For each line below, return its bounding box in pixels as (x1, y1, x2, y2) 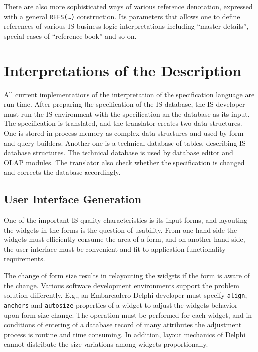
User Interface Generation (4, 191, 142, 207)
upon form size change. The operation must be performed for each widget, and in (4, 309, 252, 320)
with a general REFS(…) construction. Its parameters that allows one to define (4, 11, 240, 21)
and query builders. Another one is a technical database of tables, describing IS (4, 137, 246, 148)
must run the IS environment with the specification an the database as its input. (4, 108, 250, 118)
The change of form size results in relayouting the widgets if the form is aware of (4, 270, 250, 281)
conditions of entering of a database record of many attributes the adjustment (4, 319, 242, 330)
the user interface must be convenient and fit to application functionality (4, 243, 226, 254)
